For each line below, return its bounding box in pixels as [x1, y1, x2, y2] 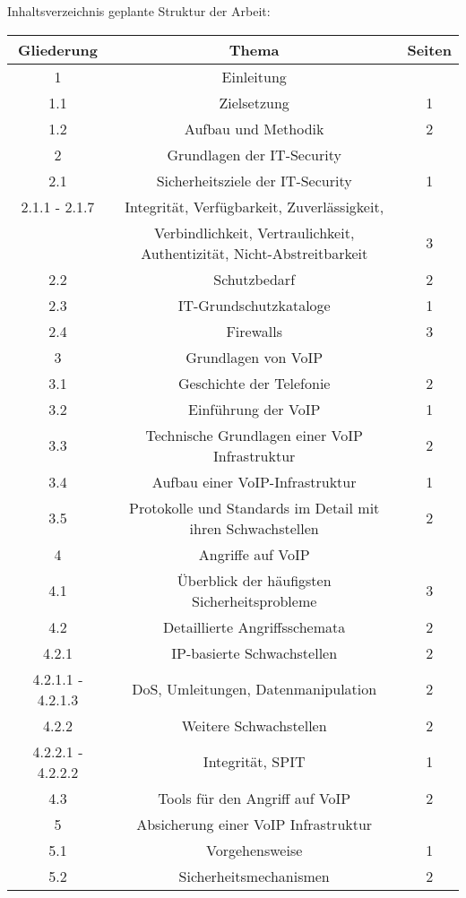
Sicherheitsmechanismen [178, 865, 330, 886]
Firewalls [226, 320, 282, 341]
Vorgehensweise [206, 839, 303, 860]
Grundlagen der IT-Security [167, 143, 341, 165]
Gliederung [17, 39, 98, 60]
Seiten [407, 39, 452, 60]
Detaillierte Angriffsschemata [163, 616, 346, 637]
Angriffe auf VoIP [198, 543, 310, 565]
